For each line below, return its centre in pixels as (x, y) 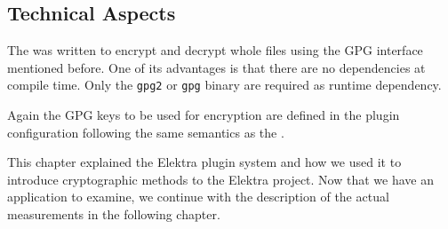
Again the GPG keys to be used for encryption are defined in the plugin (204, 115)
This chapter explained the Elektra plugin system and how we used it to (204, 162)
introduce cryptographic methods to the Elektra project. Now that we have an (220, 179)
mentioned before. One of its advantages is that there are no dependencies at (216, 67)
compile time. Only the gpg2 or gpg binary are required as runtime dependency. (224, 85)
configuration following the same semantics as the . (146, 132)
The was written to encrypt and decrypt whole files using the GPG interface (215, 50)
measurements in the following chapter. (114, 214)
